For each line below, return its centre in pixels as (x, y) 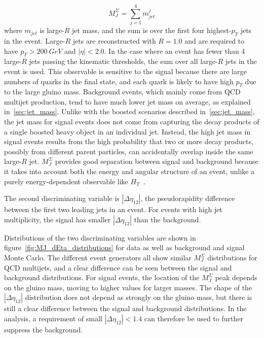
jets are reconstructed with (114, 40)
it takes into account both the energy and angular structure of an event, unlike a (129, 171)
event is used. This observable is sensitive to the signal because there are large (125, 71)
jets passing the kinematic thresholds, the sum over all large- (123, 61)
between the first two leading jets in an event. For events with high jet (113, 209)
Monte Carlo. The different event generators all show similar (98, 258)
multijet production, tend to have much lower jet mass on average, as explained (127, 101)
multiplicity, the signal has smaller (58, 219)
